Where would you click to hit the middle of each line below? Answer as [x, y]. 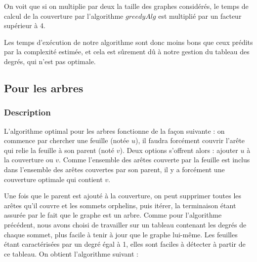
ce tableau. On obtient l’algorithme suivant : [71, 253]
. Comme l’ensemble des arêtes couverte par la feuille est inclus [154, 160]
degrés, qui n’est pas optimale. [50, 61]
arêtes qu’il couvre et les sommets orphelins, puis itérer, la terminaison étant [120, 205]
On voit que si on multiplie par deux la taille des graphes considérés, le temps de [126, 6]
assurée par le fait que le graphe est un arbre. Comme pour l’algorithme [113, 215]
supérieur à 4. [25, 25]
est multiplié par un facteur [200, 16]
